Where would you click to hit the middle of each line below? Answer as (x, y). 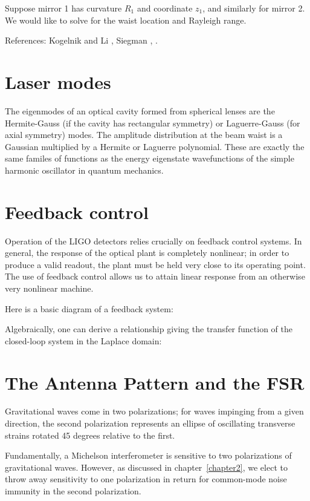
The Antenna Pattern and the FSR (155, 382)
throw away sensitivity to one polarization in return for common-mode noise (146, 479)
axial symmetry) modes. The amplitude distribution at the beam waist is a (144, 135)
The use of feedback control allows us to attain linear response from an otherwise (155, 276)
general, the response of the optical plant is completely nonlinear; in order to (147, 253)
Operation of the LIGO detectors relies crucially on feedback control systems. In (153, 241)
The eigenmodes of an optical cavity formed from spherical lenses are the (140, 110)
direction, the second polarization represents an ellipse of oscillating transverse (150, 423)
